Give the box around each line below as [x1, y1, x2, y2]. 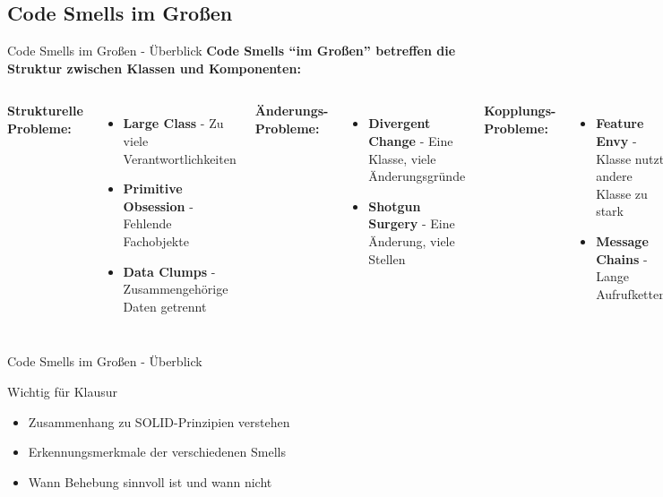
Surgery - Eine [368, 214, 455, 233]
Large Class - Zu [123, 114, 224, 133]
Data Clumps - [123, 261, 216, 280]
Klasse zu [596, 184, 648, 202]
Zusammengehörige [123, 279, 228, 298]
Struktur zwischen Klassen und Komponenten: [7, 58, 301, 77]
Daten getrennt [123, 296, 207, 315]
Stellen [368, 249, 406, 268]
